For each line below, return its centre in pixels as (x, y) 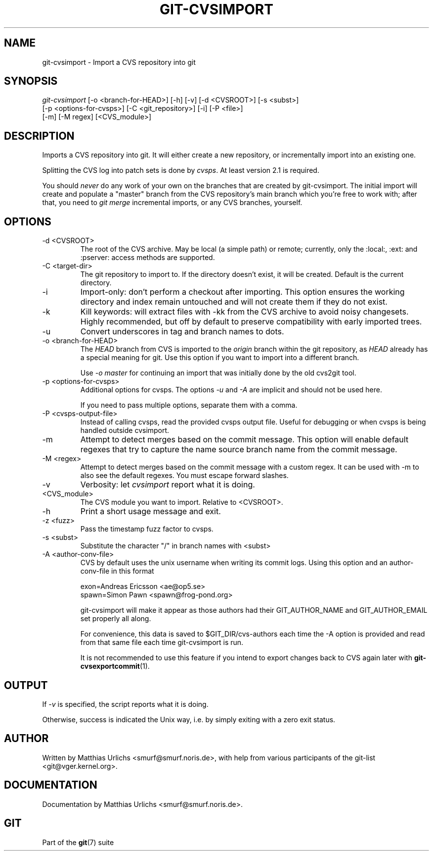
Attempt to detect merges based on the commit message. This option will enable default (244, 440)
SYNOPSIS (31, 81)
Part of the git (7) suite (78, 842)
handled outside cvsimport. (125, 430)
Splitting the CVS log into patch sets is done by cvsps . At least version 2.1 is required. (181, 170)
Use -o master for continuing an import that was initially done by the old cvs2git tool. (218, 373)
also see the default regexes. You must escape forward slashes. (184, 476)
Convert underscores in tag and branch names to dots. (182, 332)
